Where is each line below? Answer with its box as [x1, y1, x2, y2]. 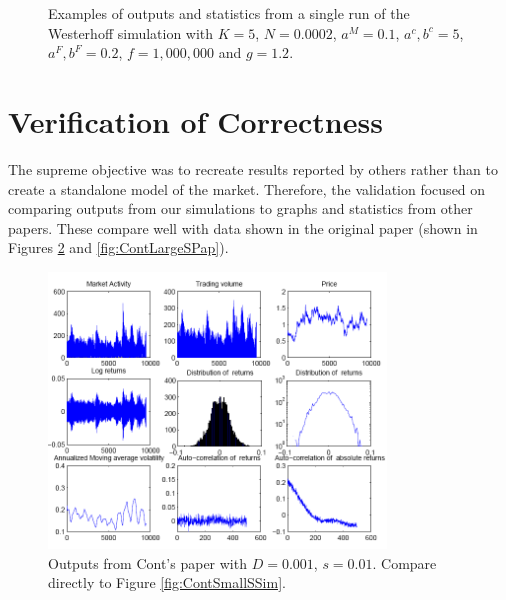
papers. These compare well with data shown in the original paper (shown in [8, 217, 478, 238]
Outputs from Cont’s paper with [48, 552, 247, 573]
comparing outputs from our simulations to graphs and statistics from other [8, 198, 473, 219]
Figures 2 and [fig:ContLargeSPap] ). [8, 237, 229, 258]
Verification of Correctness [8, 100, 383, 141]
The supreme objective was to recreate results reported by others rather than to [8, 158, 498, 179]
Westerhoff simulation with [48, 22, 214, 43]
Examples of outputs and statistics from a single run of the [48, 3, 410, 23]
